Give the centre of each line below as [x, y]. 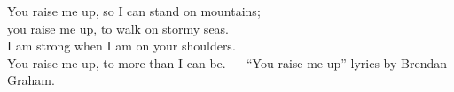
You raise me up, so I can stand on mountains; [134, 11]
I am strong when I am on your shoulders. [121, 46]
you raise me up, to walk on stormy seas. [118, 28]
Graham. [31, 80]
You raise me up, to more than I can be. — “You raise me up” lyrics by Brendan [227, 62]
